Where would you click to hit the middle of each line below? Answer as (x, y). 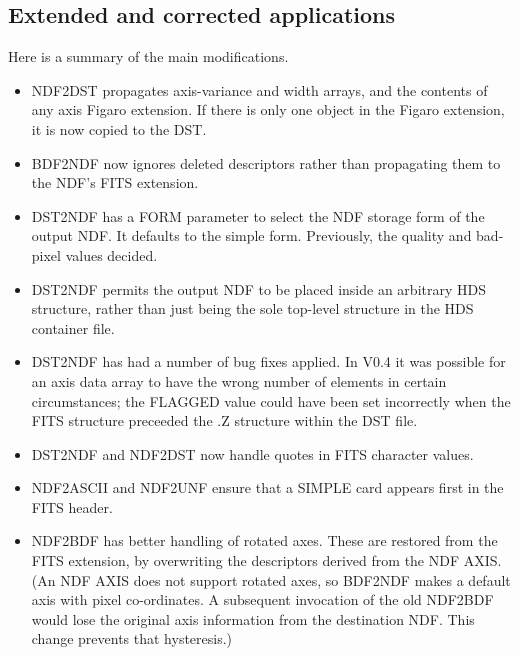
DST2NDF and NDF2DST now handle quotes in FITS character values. (252, 453)
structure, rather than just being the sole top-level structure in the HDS (252, 308)
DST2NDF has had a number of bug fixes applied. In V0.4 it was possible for (268, 361)
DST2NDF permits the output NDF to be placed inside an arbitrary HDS (258, 288)
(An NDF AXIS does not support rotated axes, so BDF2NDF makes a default (271, 579)
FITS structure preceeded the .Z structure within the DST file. (224, 420)
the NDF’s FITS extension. (115, 182)
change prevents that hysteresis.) (132, 638)
